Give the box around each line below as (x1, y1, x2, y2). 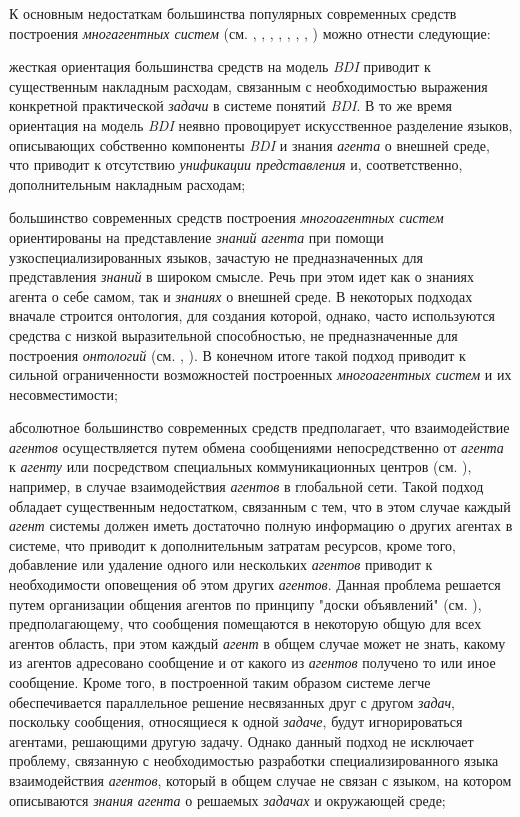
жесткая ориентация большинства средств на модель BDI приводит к (9, 56, 431, 77)
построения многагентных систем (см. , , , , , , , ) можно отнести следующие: (9, 22, 491, 43)
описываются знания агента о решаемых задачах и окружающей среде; (9, 789, 446, 810)
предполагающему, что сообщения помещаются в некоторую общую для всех (9, 613, 482, 634)
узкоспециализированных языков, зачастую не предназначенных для (9, 246, 423, 267)
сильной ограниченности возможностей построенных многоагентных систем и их (9, 364, 512, 385)
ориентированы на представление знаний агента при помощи (9, 226, 384, 247)
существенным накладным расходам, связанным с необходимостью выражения (9, 75, 488, 96)
